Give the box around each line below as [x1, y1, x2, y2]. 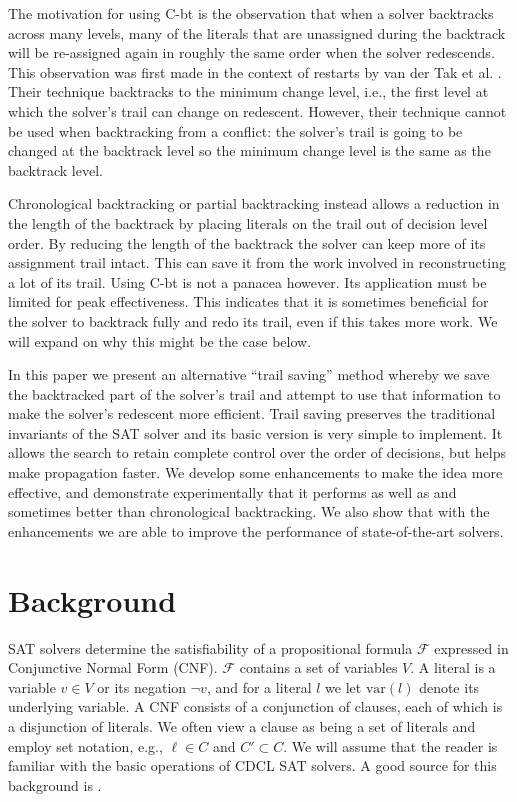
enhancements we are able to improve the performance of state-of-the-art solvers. [8, 520, 504, 541]
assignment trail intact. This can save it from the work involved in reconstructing [8, 252, 506, 273]
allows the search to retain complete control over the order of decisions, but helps [8, 442, 506, 463]
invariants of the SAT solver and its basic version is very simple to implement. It [8, 422, 503, 443]
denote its [419, 676, 480, 697]
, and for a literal [206, 676, 312, 697]
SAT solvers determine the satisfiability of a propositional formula [8, 637, 413, 658]
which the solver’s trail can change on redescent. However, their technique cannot [8, 100, 507, 121]
